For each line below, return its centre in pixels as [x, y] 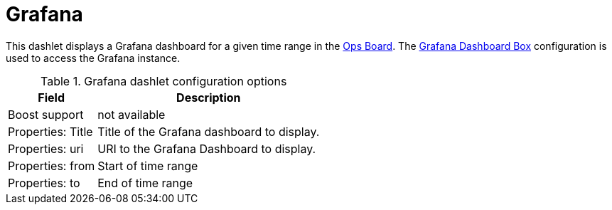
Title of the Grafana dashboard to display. [209, 131]
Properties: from [52, 166]
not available [131, 114]
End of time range [145, 183]
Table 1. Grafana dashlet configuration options [164, 81]
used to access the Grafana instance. [93, 58]
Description [209, 97]
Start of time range [148, 166]
